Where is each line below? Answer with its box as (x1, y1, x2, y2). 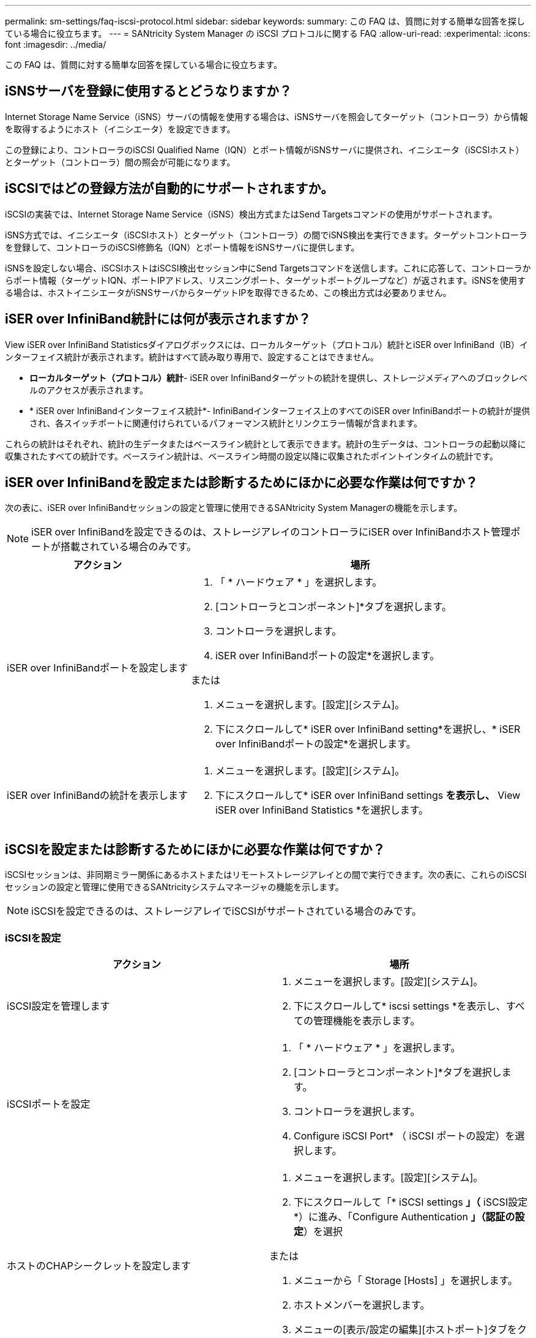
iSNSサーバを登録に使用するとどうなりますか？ (5, 83, 292, 99)
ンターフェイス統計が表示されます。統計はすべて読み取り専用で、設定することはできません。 (5, 351, 379, 362)
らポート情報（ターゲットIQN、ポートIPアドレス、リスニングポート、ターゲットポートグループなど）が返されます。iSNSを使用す (5, 274, 526, 285)
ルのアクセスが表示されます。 (29, 384, 148, 395)
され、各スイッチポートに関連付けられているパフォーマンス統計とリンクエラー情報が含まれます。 (29, 417, 423, 428)
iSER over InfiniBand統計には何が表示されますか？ (5, 311, 311, 327)
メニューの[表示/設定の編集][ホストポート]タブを (294, 1323, 518, 1336)
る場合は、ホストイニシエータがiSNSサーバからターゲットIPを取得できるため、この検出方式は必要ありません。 (5, 287, 452, 298)
